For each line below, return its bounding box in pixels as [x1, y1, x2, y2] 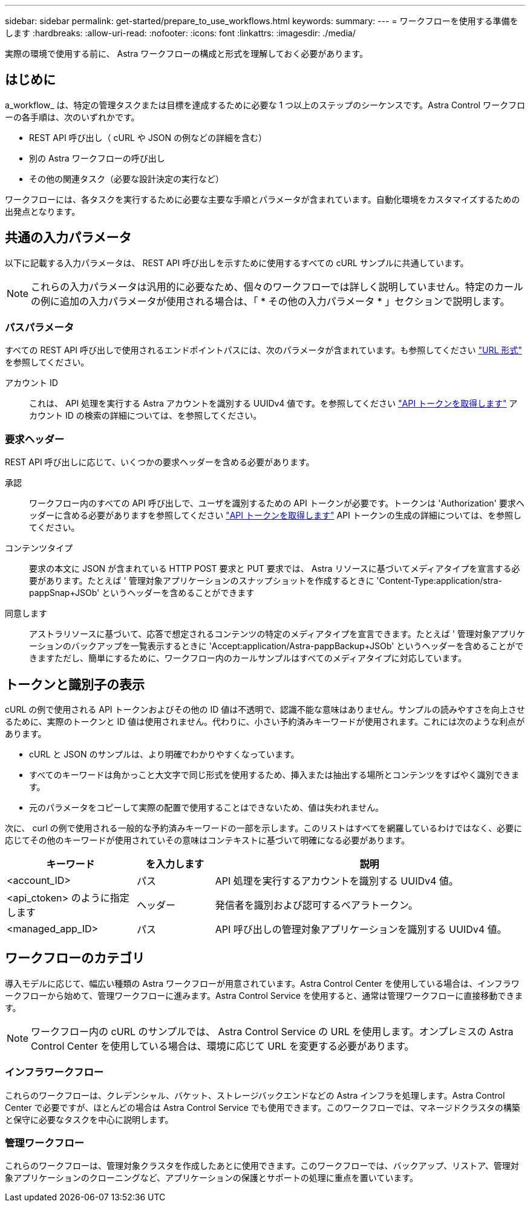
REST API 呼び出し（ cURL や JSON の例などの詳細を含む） [29, 132, 267, 143]
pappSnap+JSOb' [29, 587, 100, 598]
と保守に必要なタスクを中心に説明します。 [5, 1114, 174, 1125]
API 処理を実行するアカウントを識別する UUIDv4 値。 [215, 875, 459, 888]
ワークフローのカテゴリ [5, 950, 145, 966]
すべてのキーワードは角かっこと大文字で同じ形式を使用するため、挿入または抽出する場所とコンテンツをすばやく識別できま [29, 770, 520, 780]
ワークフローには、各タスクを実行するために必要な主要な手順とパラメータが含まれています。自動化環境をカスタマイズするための [5, 194, 520, 204]
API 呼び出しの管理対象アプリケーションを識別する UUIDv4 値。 [215, 923, 507, 936]
